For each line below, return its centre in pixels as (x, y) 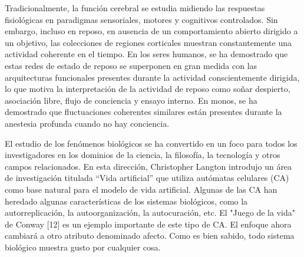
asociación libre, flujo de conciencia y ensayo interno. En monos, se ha (131, 100)
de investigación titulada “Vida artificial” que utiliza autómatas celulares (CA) (147, 178)
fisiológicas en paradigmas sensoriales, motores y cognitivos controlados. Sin (141, 19)
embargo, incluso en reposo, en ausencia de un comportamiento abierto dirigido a (151, 31)
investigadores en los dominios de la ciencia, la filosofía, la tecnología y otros (143, 155)
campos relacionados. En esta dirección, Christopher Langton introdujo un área (148, 166)
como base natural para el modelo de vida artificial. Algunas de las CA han (141, 189)
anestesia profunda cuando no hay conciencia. (87, 123)
